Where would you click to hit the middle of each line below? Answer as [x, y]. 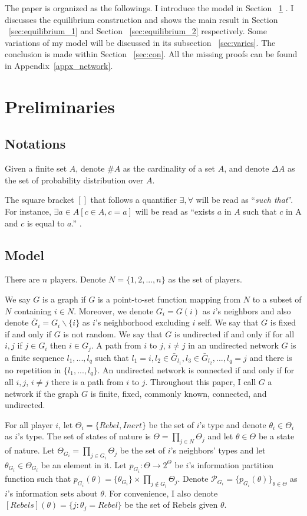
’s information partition [231, 464]
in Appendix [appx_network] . [59, 65]
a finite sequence [34, 357]
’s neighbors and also [253, 310]
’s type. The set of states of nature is [84, 436]
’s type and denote [233, 424]
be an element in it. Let [84, 464]
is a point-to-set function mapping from [169, 299]
